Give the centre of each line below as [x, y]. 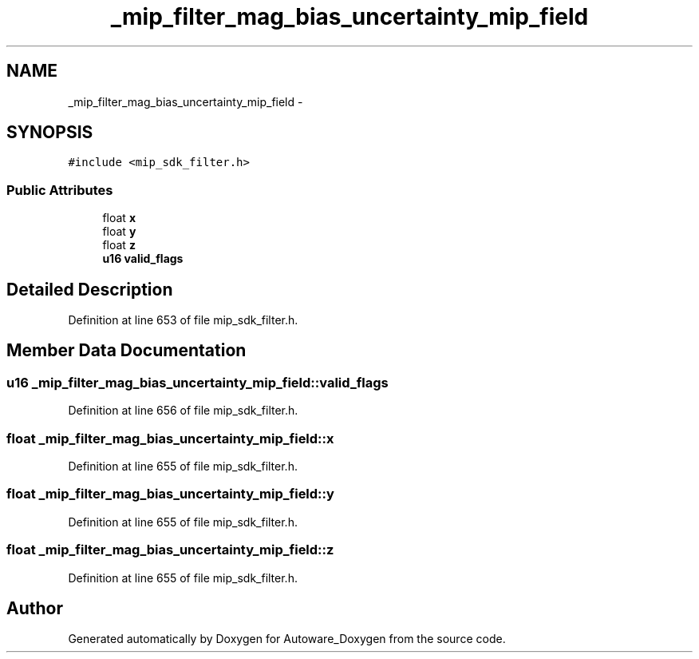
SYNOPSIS [50, 133]
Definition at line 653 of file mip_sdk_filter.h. [183, 320]
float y [119, 232]
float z [119, 245]
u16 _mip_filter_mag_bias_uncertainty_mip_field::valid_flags [197, 382]
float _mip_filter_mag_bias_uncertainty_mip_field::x [170, 438]
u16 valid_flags [143, 259]
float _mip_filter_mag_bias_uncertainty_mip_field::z [170, 550]
